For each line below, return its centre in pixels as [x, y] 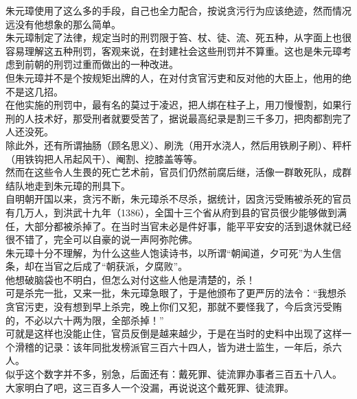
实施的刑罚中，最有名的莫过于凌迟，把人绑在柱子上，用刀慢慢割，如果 [183, 105]
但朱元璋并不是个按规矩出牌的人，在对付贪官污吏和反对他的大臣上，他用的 [174, 77]
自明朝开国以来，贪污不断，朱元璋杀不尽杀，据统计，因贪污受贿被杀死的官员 [178, 199]
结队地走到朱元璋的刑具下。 [68, 185]
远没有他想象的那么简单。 [63, 24]
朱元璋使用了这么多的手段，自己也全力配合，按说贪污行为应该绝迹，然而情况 [178, 10]
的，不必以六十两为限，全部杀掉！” [85, 320]
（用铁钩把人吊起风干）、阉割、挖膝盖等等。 [104, 158]
